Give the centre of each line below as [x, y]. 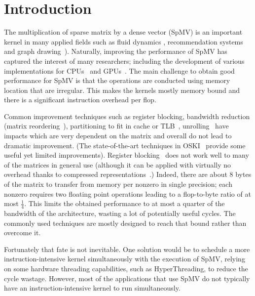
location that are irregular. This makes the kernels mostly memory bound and [122, 90]
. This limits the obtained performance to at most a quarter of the [125, 203]
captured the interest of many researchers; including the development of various [124, 61]
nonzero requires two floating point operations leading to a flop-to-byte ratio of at [127, 193]
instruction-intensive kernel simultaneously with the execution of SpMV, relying [125, 259]
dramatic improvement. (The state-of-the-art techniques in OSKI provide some [125, 145]
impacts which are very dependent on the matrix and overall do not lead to [118, 136]
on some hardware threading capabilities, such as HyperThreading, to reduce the [126, 269]
